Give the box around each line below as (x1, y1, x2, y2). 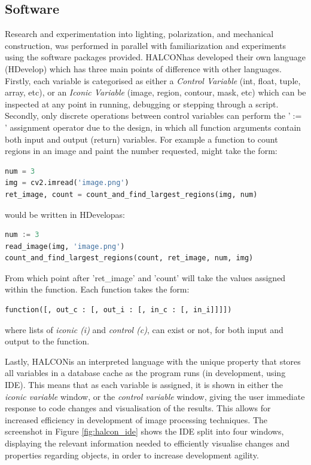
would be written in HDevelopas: (5, 208, 125, 220)
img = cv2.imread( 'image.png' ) (5, 178, 129, 187)
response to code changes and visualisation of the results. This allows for (5, 402, 271, 414)
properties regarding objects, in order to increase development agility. (5, 448, 259, 461)
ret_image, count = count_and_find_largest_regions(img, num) (5, 190, 258, 199)
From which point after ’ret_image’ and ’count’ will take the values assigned (5, 271, 286, 284)
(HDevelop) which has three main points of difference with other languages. (5, 62, 282, 75)
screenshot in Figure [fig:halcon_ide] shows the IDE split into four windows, (5, 425, 284, 438)
